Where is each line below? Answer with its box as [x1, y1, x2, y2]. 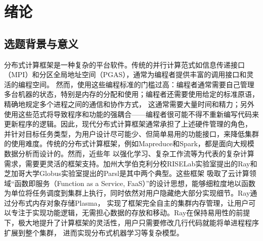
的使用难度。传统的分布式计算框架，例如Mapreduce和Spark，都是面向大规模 [4, 138, 254, 149]
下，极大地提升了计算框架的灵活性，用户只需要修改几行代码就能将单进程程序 [4, 217, 259, 228]
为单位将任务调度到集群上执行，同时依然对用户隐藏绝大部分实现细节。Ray [4, 188, 250, 198]
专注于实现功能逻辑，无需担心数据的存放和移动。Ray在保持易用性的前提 [11, 207, 250, 218]
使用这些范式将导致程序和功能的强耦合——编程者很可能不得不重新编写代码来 [4, 108, 259, 119]
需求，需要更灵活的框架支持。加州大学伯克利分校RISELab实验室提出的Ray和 [4, 158, 257, 168]
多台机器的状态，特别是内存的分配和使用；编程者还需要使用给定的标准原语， [4, 89, 259, 99]
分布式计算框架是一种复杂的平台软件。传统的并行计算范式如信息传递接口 [4, 59, 245, 70]
